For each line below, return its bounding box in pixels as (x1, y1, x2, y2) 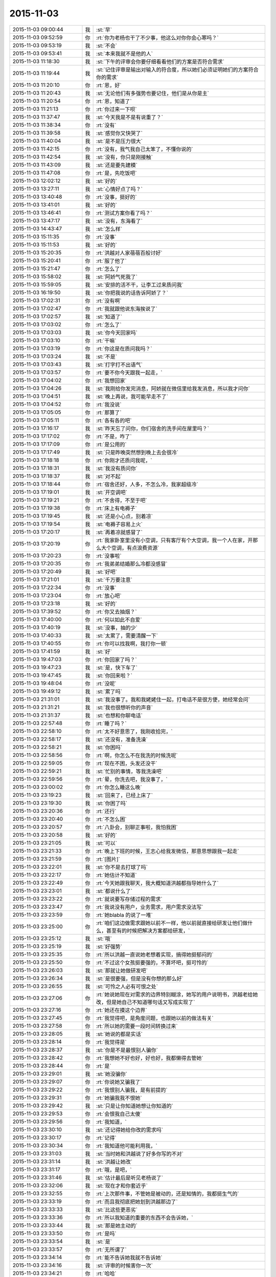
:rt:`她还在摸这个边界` (96, 1006, 148, 1013)
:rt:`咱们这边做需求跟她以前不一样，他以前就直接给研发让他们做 (96, 919, 248, 927)
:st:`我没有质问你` (96, 465, 138, 472)
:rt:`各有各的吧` (96, 417, 132, 424)
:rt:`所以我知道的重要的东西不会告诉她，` (96, 1214, 194, 1221)
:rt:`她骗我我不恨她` (96, 1094, 143, 1101)
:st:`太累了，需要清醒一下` (96, 632, 158, 639)
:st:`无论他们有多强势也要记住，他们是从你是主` (96, 89, 210, 97)
